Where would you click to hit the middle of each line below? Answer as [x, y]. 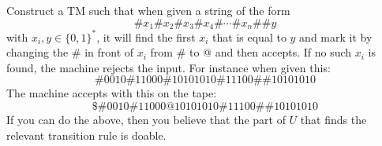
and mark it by [336, 36]
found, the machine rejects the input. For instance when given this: [169, 67]
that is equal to [249, 36]
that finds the [333, 119]
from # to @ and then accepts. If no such [251, 52]
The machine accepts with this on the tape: [112, 93]
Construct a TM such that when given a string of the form [148, 10]
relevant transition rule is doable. [86, 135]
